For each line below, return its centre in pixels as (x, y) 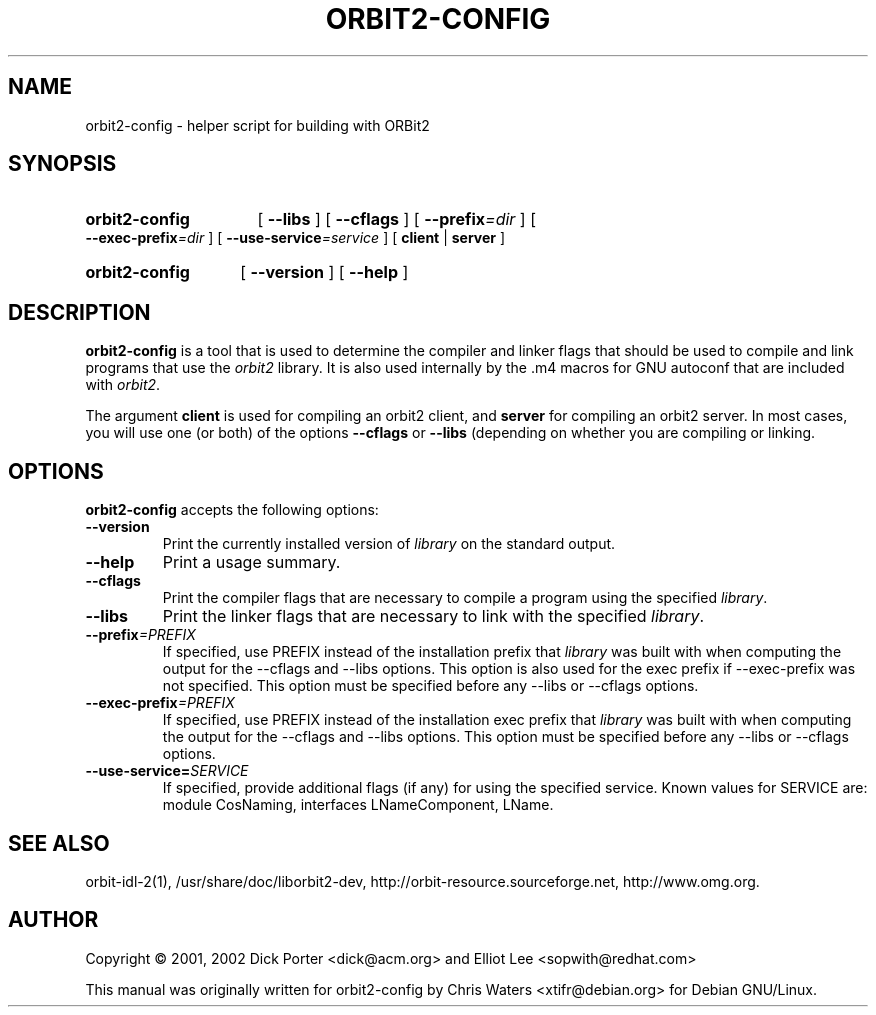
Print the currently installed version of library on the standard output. (389, 544)
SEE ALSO (59, 843)
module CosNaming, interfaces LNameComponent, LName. (358, 805)
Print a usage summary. (251, 562)
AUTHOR (53, 920)
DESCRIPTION (79, 312)
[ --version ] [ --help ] (324, 272)
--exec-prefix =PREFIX (160, 703)
